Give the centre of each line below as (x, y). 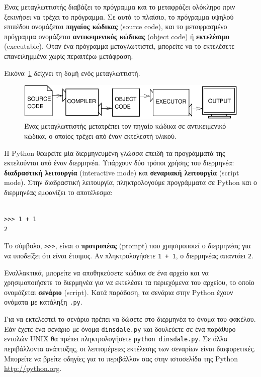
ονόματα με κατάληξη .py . (43, 302)
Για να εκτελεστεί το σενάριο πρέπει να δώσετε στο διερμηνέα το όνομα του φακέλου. (130, 319)
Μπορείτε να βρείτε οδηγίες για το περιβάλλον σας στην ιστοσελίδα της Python (121, 358)
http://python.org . (33, 368)
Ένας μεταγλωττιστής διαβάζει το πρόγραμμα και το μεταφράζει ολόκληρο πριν (120, 7)
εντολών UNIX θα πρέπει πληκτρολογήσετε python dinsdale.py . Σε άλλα (116, 339)
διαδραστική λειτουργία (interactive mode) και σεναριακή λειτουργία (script (122, 172)
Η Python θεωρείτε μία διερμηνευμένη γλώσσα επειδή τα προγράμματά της (115, 153)
